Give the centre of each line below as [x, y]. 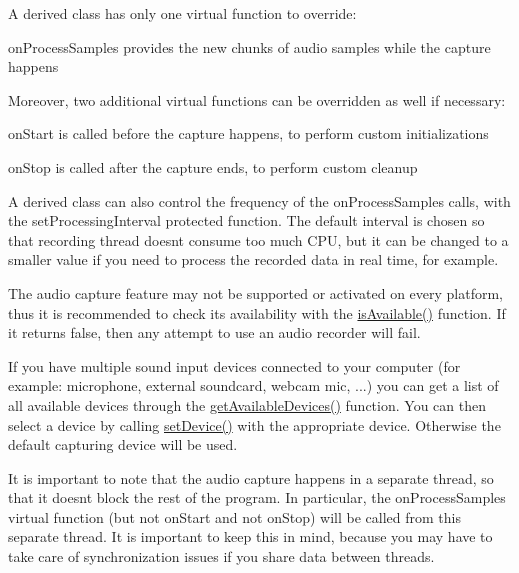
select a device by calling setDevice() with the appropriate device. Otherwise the [254, 424]
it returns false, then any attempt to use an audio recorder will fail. [214, 332]
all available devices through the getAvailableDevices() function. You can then [247, 404]
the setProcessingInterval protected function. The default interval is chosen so [246, 220]
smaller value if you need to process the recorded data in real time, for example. [253, 259]
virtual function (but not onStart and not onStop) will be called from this [234, 516]
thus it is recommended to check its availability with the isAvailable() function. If [257, 312]
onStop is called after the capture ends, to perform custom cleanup [213, 166]
